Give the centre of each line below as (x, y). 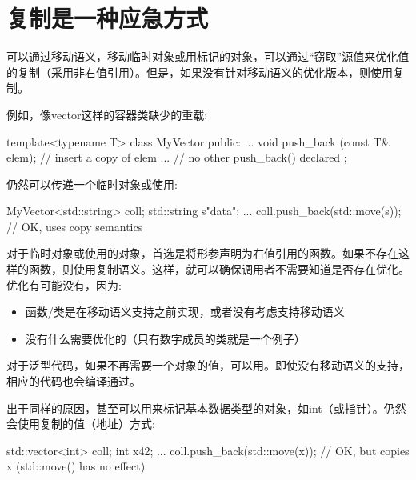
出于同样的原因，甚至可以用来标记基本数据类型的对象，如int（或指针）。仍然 (206, 408)
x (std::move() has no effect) (76, 466)
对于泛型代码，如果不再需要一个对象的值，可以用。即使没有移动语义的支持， (208, 365)
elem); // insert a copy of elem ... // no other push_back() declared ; (177, 157)
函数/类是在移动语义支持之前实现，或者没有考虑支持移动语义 (185, 312)
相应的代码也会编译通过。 (74, 381)
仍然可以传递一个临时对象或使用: (92, 184)
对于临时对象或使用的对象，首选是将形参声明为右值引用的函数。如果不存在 (202, 253)
